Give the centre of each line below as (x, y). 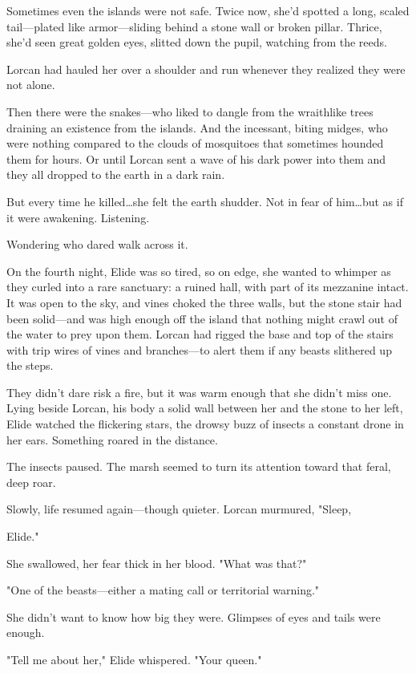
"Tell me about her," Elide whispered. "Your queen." (134, 659)
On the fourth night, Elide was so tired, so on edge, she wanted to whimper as (199, 271)
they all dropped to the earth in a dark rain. (116, 174)
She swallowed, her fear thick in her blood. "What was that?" (157, 563)
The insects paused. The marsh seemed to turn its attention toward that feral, (199, 466)
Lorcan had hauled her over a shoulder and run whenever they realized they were (206, 69)
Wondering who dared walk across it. (97, 244)
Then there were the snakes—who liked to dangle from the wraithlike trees (190, 111)
